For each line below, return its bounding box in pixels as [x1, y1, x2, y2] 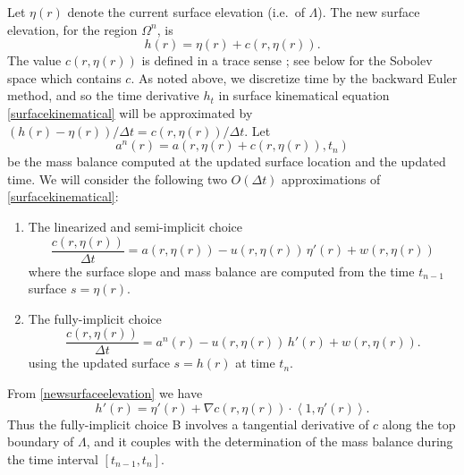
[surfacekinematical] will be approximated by [7, 103, 253, 122]
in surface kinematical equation [218, 86, 390, 105]
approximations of [282, 169, 381, 188]
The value [7, 51, 62, 70]
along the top [382, 414, 456, 433]
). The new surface [317, 3, 420, 21]
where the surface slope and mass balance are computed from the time [28, 261, 415, 280]
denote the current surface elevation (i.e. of [67, 3, 305, 21]
